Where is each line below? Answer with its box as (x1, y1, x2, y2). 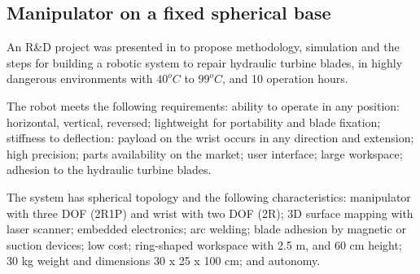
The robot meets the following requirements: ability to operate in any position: (7, 97, 400, 114)
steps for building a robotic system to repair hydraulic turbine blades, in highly (7, 54, 403, 71)
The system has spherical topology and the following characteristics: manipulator (7, 188, 411, 205)
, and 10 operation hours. (222, 70, 348, 87)
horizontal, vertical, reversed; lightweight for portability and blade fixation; (7, 113, 381, 130)
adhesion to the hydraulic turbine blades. (7, 161, 212, 178)
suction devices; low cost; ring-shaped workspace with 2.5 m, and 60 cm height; (7, 236, 402, 253)
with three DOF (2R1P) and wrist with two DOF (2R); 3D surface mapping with (7, 204, 413, 221)
